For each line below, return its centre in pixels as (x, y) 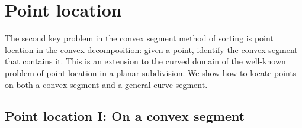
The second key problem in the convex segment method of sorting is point (139, 38)
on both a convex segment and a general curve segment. (106, 84)
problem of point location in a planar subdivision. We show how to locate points (151, 72)
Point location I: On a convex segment (125, 116)
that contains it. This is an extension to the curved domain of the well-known (145, 61)
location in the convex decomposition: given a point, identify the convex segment (151, 49)
